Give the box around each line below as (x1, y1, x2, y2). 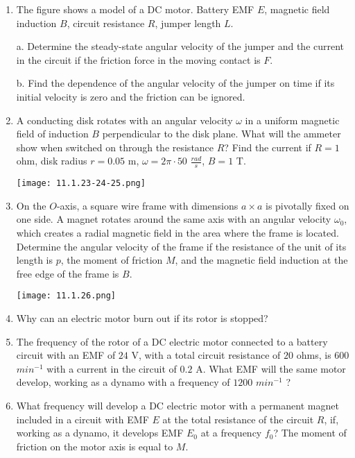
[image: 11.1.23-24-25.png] (16, 178, 146, 189)
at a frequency (200, 425, 262, 440)
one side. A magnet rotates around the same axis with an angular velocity (16, 212, 331, 226)
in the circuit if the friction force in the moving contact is (16, 52, 261, 67)
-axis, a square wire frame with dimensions (56, 198, 239, 212)
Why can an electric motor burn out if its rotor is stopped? (16, 311, 268, 325)
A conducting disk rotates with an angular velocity (16, 112, 233, 127)
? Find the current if (224, 139, 311, 154)
